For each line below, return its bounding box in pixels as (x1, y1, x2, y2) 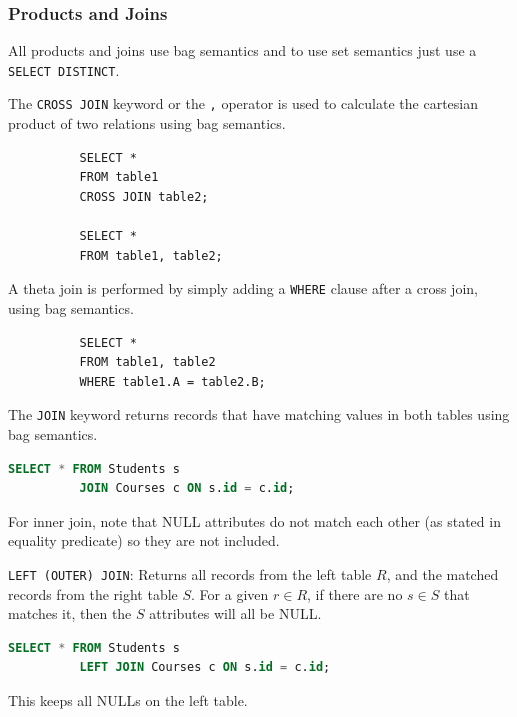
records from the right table (8, 583, 178, 604)
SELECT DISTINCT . (8, 59, 120, 80)
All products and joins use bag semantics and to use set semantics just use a (8, 40, 477, 61)
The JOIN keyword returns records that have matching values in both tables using (8, 404, 510, 425)
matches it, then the (8, 603, 132, 624)
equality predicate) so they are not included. (8, 530, 280, 551)
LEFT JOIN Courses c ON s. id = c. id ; (79, 660, 331, 675)
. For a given (191, 583, 269, 604)
